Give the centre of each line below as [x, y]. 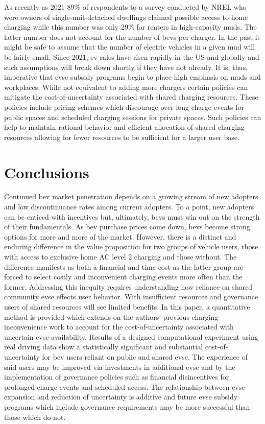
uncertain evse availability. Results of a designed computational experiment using [131, 336]
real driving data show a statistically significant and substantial [104, 347]
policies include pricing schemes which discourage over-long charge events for [124, 107]
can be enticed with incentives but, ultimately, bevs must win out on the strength [132, 216]
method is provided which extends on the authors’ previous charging [111, 316]
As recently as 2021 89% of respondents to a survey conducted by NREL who [125, 7]
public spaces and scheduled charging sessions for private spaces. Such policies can [133, 117]
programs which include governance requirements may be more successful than [127, 406]
